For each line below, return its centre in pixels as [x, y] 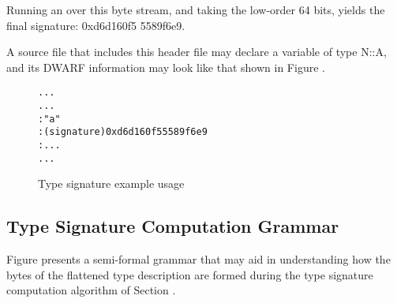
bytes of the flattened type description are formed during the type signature [190, 274]
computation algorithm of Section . [91, 290]
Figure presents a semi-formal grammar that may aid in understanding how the [198, 259]
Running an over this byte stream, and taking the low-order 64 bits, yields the [196, 9]
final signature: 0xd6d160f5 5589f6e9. [96, 25]
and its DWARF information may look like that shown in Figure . [166, 67]
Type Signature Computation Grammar [173, 226]
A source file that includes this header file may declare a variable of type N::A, [197, 52]
